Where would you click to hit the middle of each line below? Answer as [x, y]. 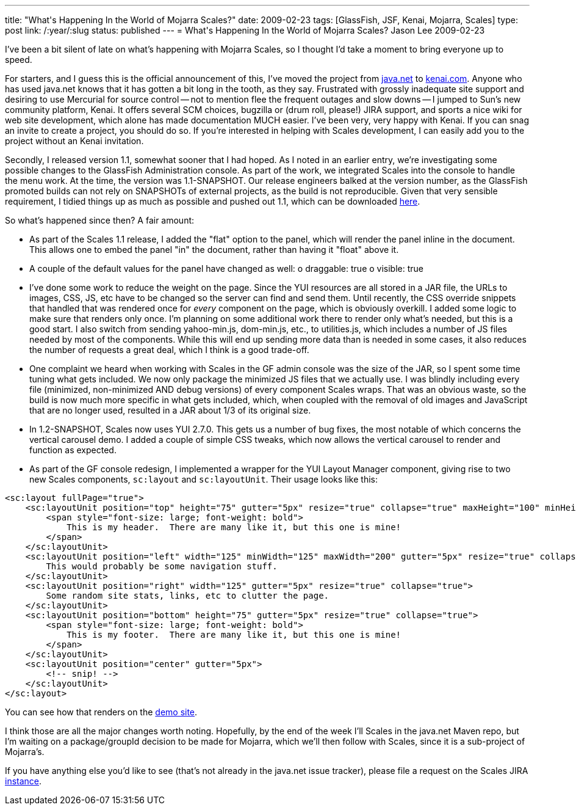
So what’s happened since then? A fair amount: [100, 220]
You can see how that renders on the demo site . [101, 712]
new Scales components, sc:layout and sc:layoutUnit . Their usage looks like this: [203, 479]
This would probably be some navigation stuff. [162, 566]
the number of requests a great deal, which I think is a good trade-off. [169, 350]
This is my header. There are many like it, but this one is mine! [234, 527]
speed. [19, 60]
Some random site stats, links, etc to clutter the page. [188, 596]
